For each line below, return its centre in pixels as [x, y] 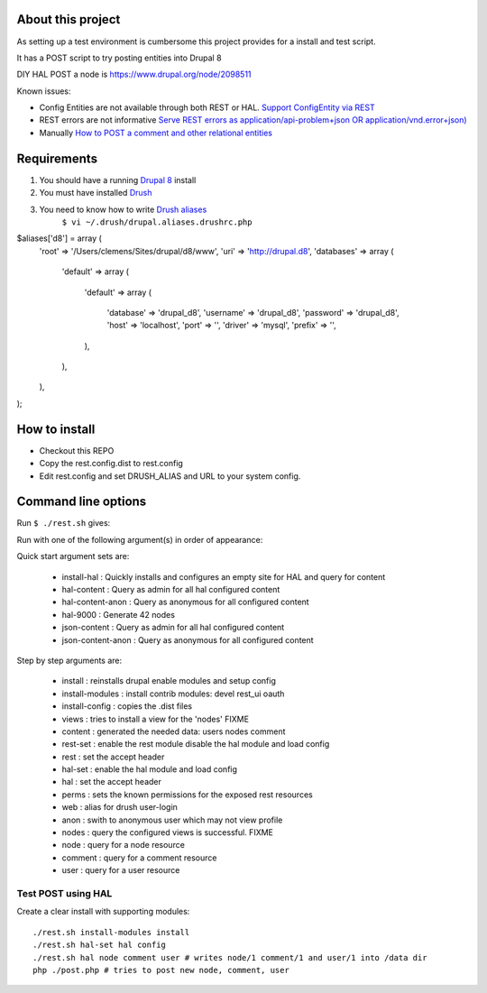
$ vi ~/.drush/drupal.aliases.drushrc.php [157, 222]
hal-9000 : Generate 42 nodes [119, 614]
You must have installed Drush [96, 193]
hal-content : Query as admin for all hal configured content [171, 589]
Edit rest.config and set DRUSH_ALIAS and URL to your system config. [170, 476]
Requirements [57, 158]
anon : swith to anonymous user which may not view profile [172, 820]
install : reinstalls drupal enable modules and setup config [169, 681]
